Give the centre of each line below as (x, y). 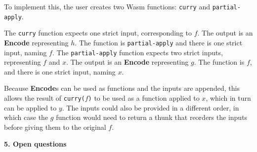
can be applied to (30, 107)
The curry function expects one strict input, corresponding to (98, 33)
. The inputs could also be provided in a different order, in (150, 107)
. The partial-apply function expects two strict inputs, (137, 52)
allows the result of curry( (44, 98)
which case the (26, 117)
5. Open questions (35, 143)
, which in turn (228, 98)
